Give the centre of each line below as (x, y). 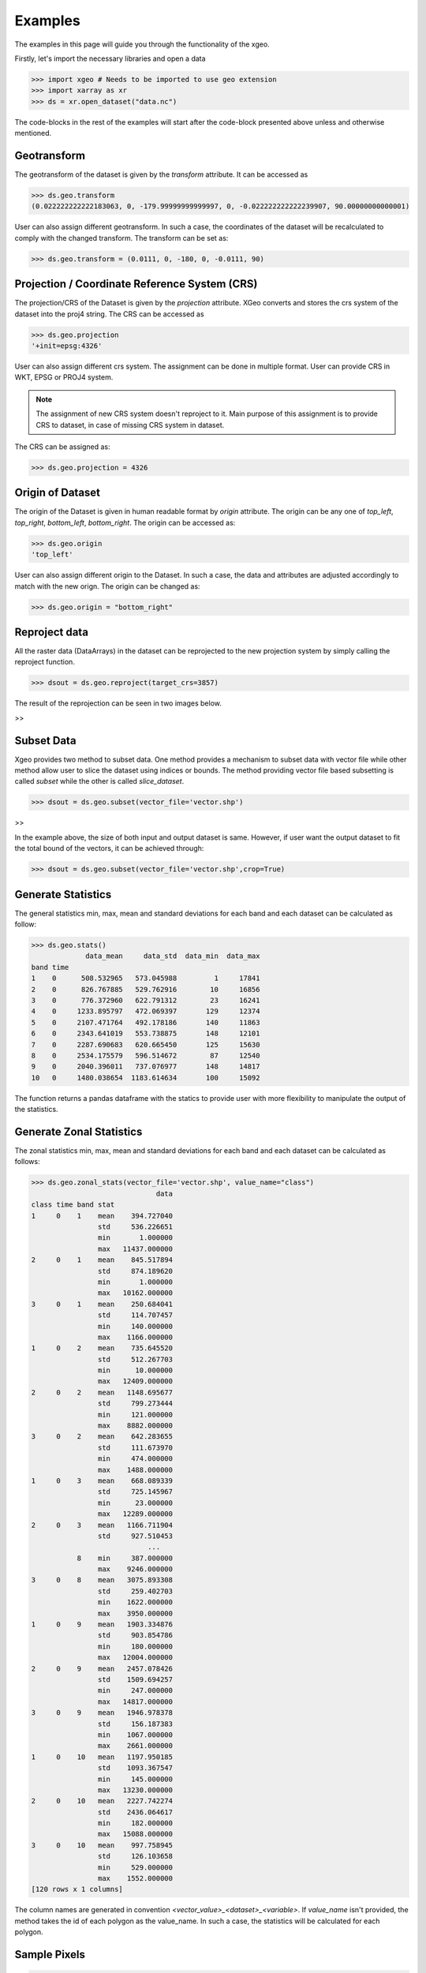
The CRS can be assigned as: (62, 447)
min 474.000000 (135, 1459)
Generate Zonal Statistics (78, 1131)
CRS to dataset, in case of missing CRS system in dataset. (130, 425)
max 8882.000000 (135, 1426)
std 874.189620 (135, 1271)
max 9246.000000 (135, 1569)
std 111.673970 (135, 1447)
